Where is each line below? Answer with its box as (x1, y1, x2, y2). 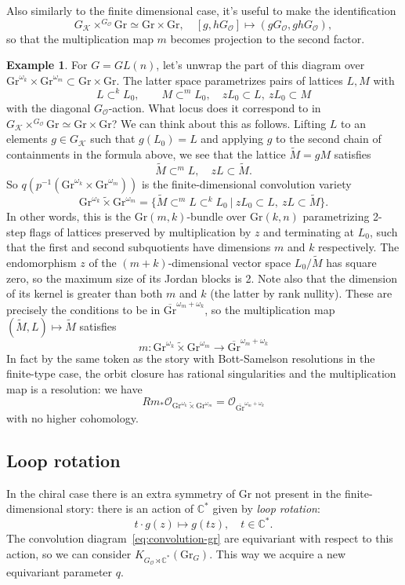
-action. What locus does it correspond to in (108, 99, 321, 115)
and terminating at (263, 223, 355, 239)
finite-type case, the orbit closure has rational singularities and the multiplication (6, 365, 396, 382)
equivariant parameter (6, 564, 113, 580)
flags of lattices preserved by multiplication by (29, 223, 251, 239)
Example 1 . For (6, 57, 88, 73)
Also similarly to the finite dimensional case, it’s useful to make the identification (6, 2, 396, 18)
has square (326, 254, 377, 271)
